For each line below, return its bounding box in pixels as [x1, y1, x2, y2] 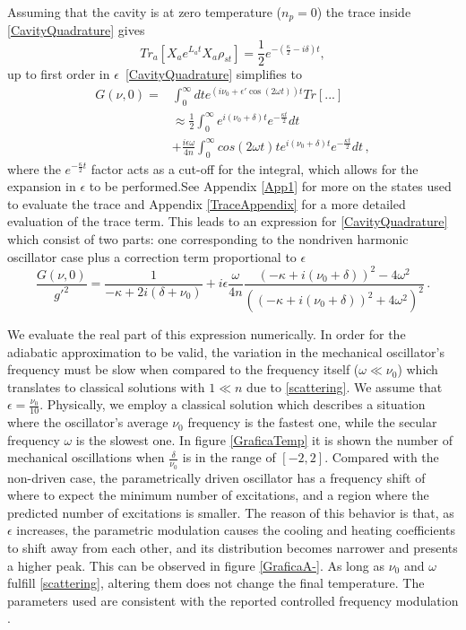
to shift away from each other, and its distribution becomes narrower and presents [7, 538, 458, 557]
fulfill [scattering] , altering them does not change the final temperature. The [7, 573, 425, 592]
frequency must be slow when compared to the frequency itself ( [7, 360, 359, 379]
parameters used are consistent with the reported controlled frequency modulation [7, 591, 459, 609]
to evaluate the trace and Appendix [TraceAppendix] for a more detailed [7, 194, 406, 213]
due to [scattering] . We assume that [246, 377, 443, 396]
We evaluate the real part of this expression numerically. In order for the [7, 325, 406, 344]
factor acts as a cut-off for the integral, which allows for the [91, 159, 419, 178]
